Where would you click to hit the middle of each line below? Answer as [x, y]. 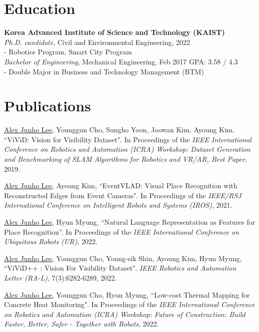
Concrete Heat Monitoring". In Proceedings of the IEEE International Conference [129, 304]
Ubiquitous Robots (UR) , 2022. [51, 241]
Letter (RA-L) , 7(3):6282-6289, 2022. [60, 277]
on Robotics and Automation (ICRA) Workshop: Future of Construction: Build [125, 314]
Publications [47, 106]
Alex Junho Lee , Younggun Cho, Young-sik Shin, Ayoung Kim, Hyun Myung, [123, 258]
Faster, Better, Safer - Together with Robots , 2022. [81, 324]
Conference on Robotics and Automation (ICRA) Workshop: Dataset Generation [127, 149]
